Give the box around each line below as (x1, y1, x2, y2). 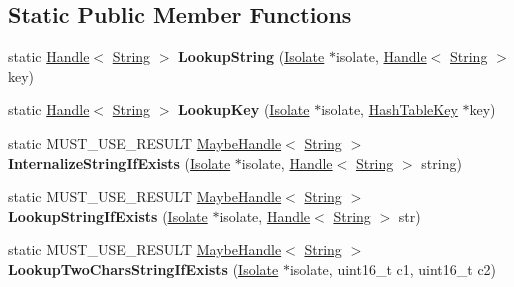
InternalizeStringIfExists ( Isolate (8, 152, 231, 173)
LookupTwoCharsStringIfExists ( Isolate (8, 258, 279, 279)
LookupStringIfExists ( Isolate (8, 205, 208, 226)
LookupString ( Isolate (178, 46, 325, 67)
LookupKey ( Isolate (178, 99, 310, 120)
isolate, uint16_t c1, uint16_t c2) (289, 258, 497, 279)
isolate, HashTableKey (321, 99, 458, 120)
